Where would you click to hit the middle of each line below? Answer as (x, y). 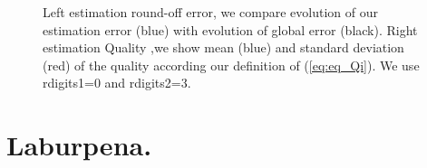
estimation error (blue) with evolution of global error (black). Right (230, 29)
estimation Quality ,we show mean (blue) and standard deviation (223, 47)
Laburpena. (79, 145)
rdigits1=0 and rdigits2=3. (117, 83)
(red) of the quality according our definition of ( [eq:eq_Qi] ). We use (231, 65)
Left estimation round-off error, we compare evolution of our (210, 12)
